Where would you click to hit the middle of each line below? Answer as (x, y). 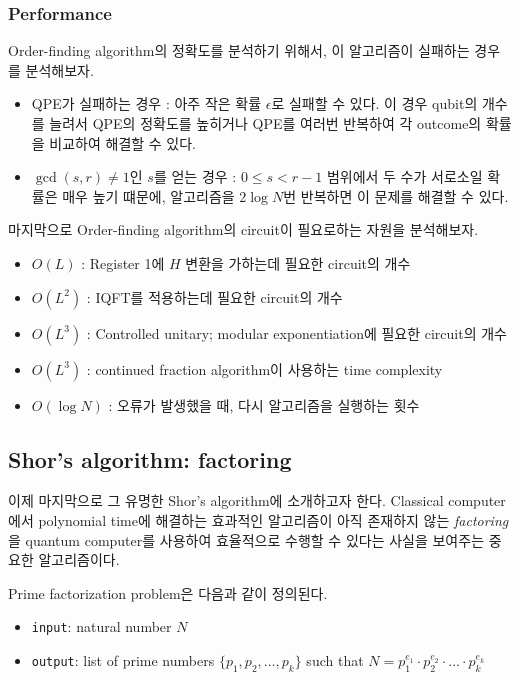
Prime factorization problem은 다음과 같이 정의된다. (168, 592)
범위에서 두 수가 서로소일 (404, 176)
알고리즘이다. (79, 559)
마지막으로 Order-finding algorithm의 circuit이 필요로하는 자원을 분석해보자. (243, 229)
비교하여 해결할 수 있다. (123, 142)
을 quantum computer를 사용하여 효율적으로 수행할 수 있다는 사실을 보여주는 (246, 539)
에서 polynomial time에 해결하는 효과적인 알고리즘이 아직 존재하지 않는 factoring (258, 519)
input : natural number (101, 626)
